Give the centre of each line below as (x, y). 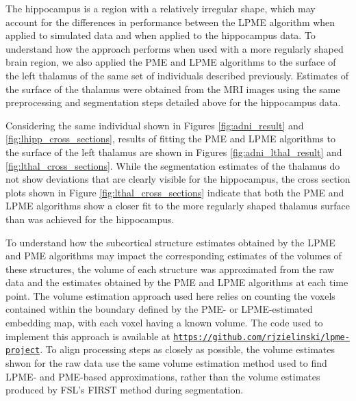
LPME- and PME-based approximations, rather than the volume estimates (163, 376)
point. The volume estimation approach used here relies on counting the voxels (170, 295)
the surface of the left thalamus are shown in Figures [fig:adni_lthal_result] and (174, 152)
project (23, 351)
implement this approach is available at (88, 336)
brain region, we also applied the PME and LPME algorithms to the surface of (171, 62)
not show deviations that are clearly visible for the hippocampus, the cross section (178, 179)
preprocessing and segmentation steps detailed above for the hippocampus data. (173, 102)
